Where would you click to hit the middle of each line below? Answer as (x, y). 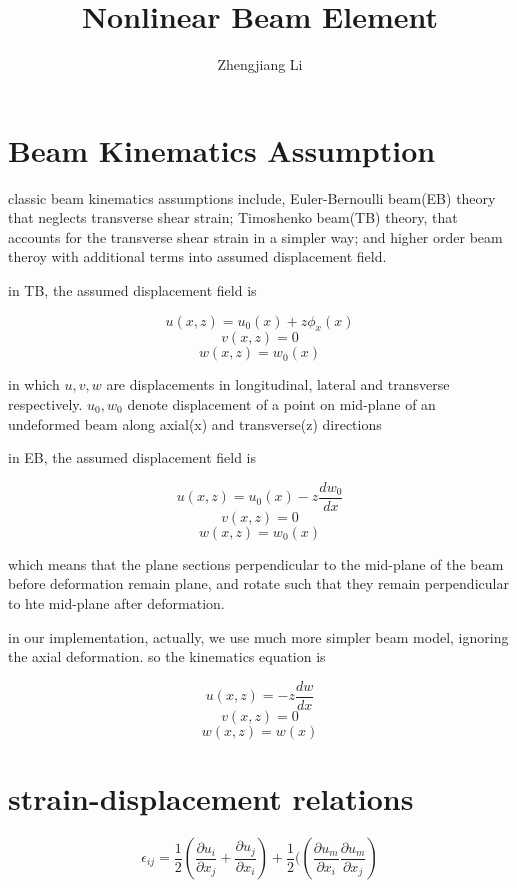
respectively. (45, 404)
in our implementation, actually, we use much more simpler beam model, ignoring (258, 636)
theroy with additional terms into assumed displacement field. (197, 256)
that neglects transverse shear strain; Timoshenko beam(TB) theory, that (233, 217)
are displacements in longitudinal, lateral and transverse (278, 384)
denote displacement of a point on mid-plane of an (281, 404)
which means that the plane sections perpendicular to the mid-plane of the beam (256, 563)
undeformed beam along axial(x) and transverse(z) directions (195, 423)
